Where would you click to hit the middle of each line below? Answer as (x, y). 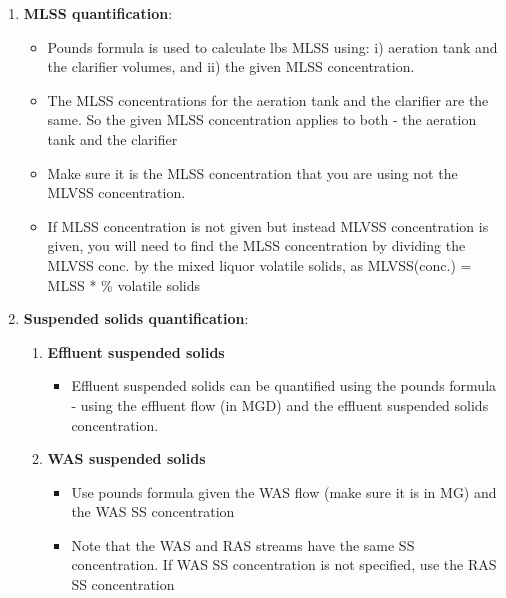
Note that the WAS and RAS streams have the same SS (243, 544)
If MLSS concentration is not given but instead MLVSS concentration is (268, 225)
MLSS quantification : (98, 13)
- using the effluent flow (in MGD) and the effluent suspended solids (280, 404)
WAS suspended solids (126, 458)
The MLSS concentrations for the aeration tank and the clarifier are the (268, 99)
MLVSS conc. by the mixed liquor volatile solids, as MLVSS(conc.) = (259, 264)
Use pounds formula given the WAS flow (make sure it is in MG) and (284, 491)
